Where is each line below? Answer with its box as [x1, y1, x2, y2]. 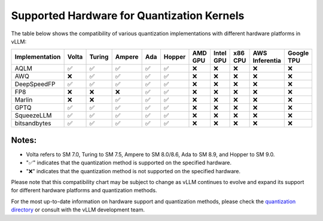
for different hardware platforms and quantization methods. [11, 187, 157, 194]
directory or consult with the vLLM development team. [11, 206, 145, 213]
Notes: [11, 135, 37, 145]
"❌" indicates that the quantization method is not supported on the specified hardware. [26, 167, 241, 174]
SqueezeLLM [14, 111, 52, 119]
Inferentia [252, 57, 281, 65]
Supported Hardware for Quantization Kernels [11, 9, 245, 22]
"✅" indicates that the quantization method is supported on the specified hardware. [26, 159, 232, 167]
